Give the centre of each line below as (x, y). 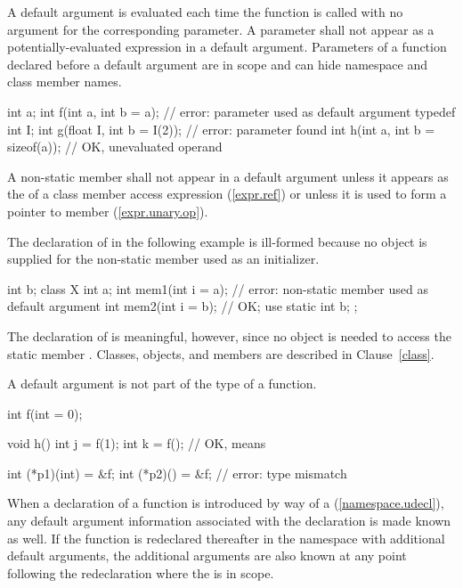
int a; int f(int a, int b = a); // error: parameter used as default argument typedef (231, 111)
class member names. (65, 82)
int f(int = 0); (45, 413)
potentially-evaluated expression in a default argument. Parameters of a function (227, 47)
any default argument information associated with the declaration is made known (229, 521)
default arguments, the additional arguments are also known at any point (207, 555)
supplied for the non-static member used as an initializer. (163, 259)
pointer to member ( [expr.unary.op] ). (108, 211)
